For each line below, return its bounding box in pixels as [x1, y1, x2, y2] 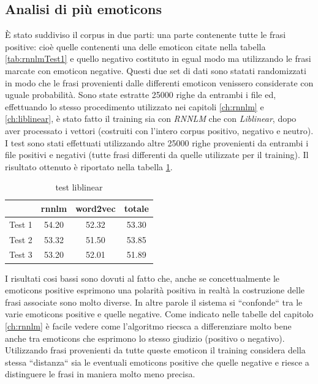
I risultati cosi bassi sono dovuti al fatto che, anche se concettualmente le [5, 271, 280, 284]
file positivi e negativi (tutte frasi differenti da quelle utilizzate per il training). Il [5, 148, 309, 161]
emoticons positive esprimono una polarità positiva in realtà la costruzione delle [5, 284, 305, 296]
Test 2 [9, 233, 32, 246]
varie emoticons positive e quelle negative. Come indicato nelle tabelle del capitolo [5, 307, 314, 320]
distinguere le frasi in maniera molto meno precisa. [5, 367, 195, 380]
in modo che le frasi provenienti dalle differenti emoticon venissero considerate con [5, 76, 314, 89]
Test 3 [9, 248, 32, 261]
